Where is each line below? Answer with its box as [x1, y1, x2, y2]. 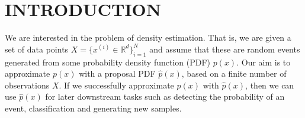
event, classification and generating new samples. [5, 101, 182, 114]
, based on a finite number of [181, 67, 287, 80]
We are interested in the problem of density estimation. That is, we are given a [5, 31, 291, 44]
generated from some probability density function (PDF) [5, 55, 211, 68]
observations [5, 78, 50, 91]
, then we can [245, 78, 294, 91]
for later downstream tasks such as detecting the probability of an [45, 90, 285, 103]
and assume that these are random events [149, 42, 300, 55]
